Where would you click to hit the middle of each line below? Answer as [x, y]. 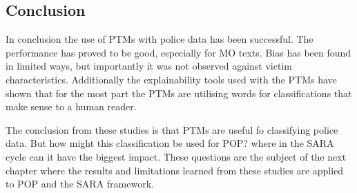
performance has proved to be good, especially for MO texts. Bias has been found [178, 52]
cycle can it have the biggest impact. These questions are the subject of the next [176, 156]
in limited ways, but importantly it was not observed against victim [149, 66]
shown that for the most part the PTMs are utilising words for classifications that [179, 93]
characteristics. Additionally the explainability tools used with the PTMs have [171, 79]
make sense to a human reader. [71, 106]
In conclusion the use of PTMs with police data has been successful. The [160, 39]
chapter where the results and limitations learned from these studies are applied [175, 170]
